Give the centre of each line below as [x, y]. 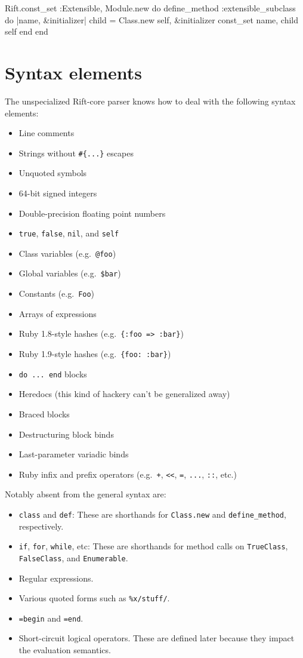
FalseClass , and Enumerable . [73, 557]
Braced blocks [44, 413]
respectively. [41, 526]
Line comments [47, 133]
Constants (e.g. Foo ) [57, 293]
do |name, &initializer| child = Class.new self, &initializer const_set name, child [152, 19]
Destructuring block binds [66, 434]
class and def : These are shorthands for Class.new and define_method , [152, 514]
